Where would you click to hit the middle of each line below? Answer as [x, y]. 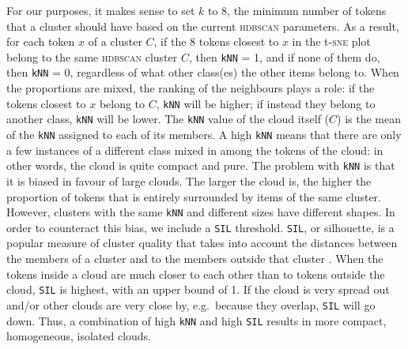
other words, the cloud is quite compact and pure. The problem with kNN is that [201, 165]
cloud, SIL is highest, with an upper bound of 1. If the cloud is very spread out [198, 289]
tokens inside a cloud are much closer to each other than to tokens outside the [196, 274]
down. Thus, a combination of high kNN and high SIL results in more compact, [196, 320]
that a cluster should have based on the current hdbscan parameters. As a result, [203, 26]
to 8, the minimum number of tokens [297, 10]
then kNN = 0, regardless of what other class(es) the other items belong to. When [203, 72]
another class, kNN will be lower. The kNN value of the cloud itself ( [168, 119]
